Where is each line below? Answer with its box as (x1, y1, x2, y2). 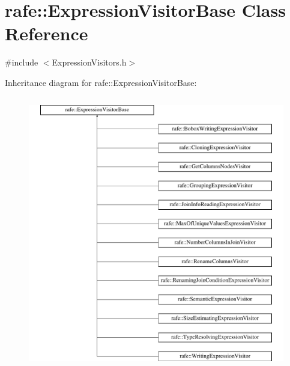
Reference (5, 21, 88, 46)
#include (5, 56, 38, 69)
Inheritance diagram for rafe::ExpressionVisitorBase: (5, 76, 197, 88)
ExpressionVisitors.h (52, 56, 127, 69)
